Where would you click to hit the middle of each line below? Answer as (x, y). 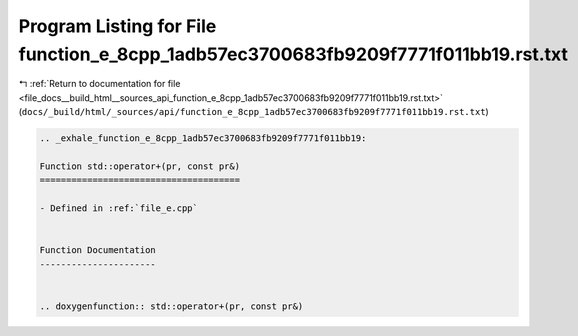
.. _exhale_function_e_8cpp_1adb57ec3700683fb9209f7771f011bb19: (203, 138)
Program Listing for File (117, 26)
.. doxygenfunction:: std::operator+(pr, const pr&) (171, 306)
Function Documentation (98, 250)
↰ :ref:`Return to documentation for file (99, 84)
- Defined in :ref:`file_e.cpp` (119, 208)
